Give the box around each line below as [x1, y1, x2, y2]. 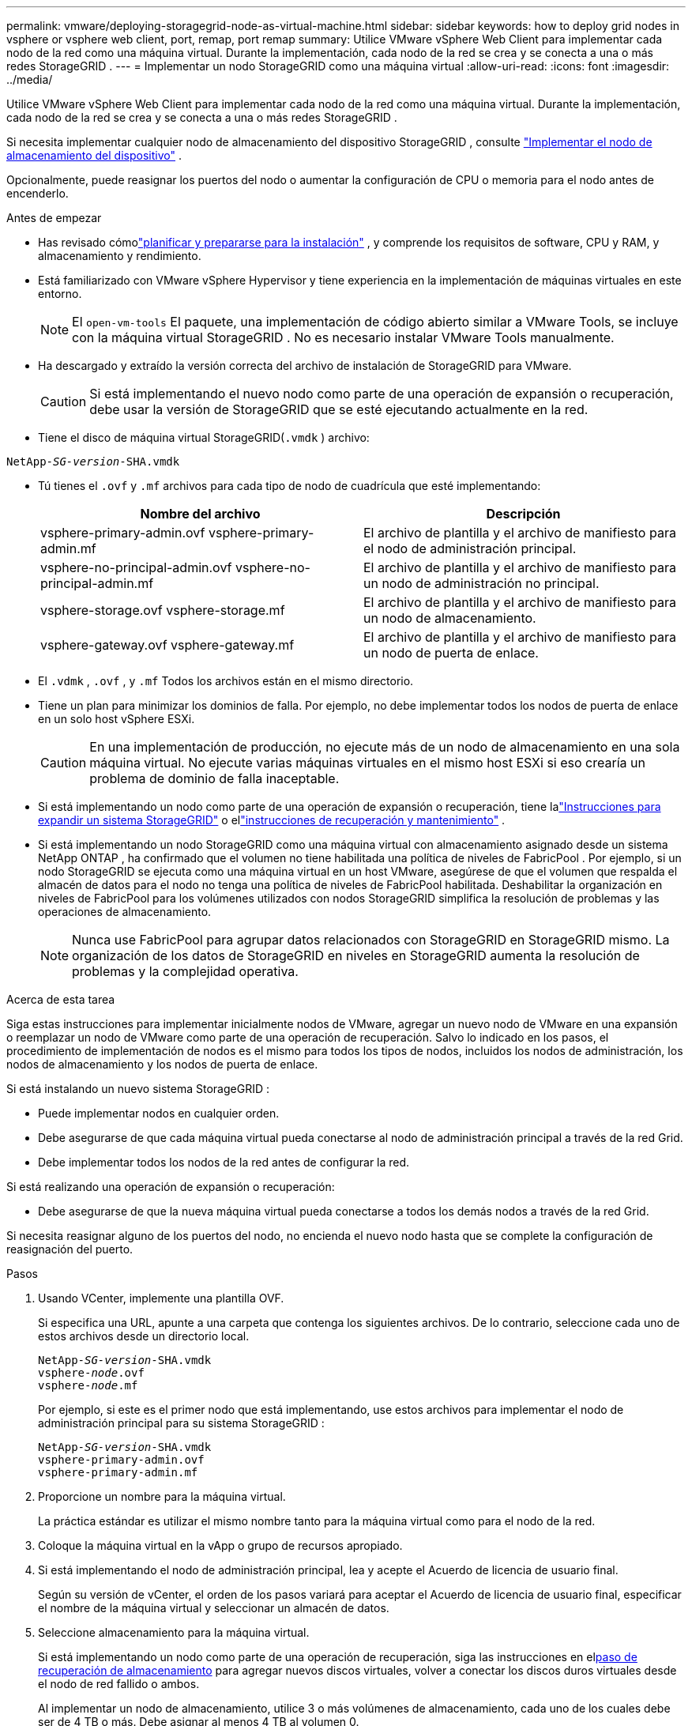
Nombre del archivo [140, 506, 261, 522]
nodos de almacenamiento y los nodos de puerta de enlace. [6, 1057, 318, 1071]
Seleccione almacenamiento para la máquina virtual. [38, 1626, 310, 1639]
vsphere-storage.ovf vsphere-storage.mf [40, 602, 285, 618]
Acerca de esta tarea [6, 993, 115, 1006]
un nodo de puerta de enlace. [363, 645, 539, 661]
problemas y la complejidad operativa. [72, 963, 299, 979]
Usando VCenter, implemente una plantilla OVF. [38, 1291, 284, 1305]
